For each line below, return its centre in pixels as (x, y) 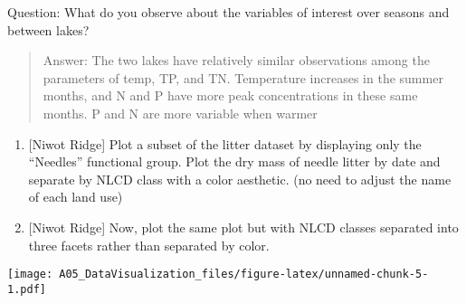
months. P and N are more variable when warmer (180, 113)
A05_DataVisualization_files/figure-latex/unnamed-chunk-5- (244, 275)
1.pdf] (27, 289)
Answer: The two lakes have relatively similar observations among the (236, 60)
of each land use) (76, 197)
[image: (30, 275)
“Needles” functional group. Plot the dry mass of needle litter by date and (234, 161)
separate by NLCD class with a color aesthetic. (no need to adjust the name (240, 179)
